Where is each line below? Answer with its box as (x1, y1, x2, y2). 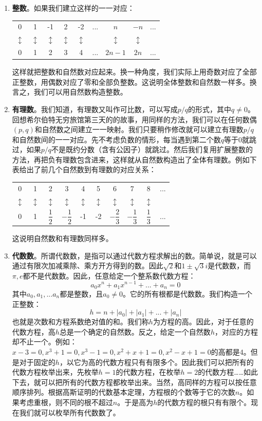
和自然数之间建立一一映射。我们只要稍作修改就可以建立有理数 (34, 124, 244, 135)
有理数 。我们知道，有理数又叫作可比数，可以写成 (12, 103, 178, 114)
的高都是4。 (211, 346, 251, 357)
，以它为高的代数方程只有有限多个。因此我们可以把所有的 (59, 356, 254, 367)
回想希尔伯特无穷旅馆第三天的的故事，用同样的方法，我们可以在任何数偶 (12, 114, 257, 124)
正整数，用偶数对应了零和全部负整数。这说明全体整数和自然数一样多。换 (12, 76, 257, 87)
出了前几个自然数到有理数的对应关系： (26, 164, 156, 175)
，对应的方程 (214, 326, 258, 337)
